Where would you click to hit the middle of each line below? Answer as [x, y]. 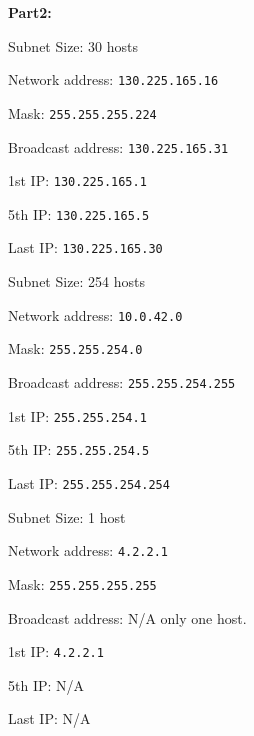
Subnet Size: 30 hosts [73, 45]
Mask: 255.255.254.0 [75, 348]
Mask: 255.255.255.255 [82, 583]
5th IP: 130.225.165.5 [79, 213]
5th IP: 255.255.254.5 [79, 449]
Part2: [30, 12]
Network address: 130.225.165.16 [113, 79]
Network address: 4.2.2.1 [88, 550]
